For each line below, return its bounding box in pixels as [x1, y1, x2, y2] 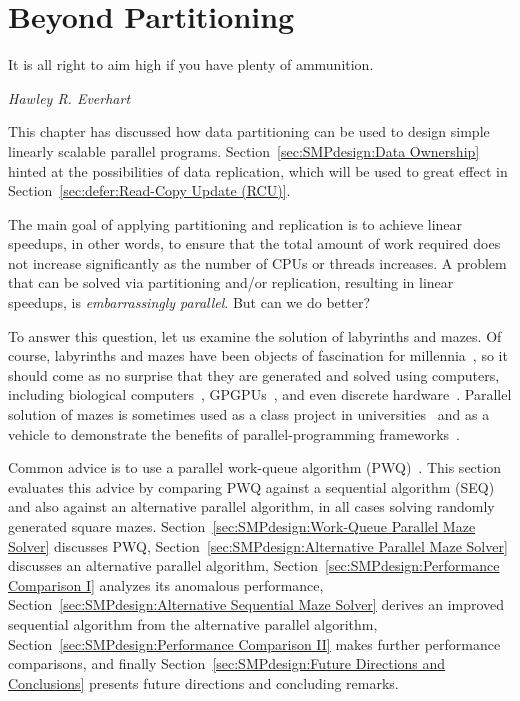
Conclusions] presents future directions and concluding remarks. [8, 672, 399, 693]
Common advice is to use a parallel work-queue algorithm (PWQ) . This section [8, 457, 501, 478]
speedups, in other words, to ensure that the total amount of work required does [8, 233, 501, 254]
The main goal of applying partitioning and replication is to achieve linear [8, 213, 463, 234]
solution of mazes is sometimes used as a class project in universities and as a [8, 404, 490, 425]
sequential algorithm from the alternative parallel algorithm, [8, 613, 378, 634]
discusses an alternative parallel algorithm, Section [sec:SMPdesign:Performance [8, 555, 500, 576]
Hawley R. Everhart [8, 87, 131, 108]
